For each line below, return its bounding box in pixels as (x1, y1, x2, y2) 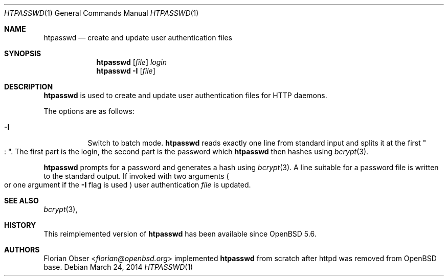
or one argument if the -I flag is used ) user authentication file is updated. (4, 180, 251, 189)
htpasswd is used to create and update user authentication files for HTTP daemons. (43, 91, 327, 100)
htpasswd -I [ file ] (96, 66, 155, 75)
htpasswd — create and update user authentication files (43, 33, 232, 42)
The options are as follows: (43, 107, 135, 115)
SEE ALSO (4, 196, 39, 205)
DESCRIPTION (4, 82, 53, 91)
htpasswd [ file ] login (96, 58, 167, 66)
